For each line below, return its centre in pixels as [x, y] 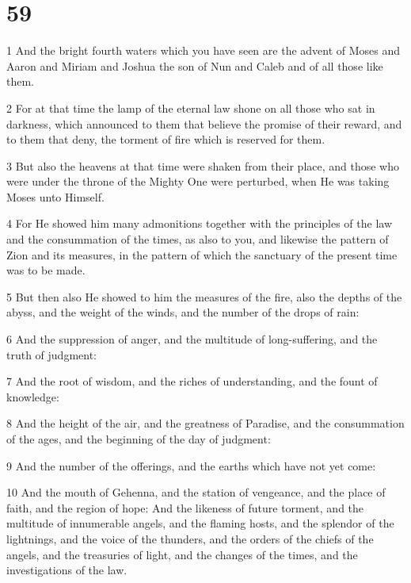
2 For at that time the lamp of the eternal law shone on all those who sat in [191, 107]
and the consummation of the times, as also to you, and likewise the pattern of [198, 239]
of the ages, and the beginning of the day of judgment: [139, 439]
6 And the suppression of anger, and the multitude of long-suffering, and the [192, 339]
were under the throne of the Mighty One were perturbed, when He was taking [198, 181]
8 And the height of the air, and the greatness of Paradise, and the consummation [205, 423]
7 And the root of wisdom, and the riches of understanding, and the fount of [192, 381]
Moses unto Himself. [55, 196]
